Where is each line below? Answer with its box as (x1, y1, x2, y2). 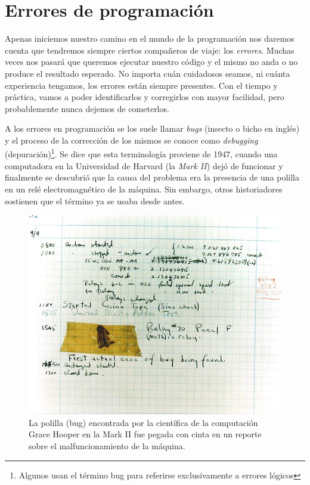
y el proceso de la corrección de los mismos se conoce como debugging (5, 133, 258, 146)
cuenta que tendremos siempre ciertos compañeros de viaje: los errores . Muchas (5, 43, 294, 56)
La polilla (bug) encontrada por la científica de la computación (29, 416, 258, 428)
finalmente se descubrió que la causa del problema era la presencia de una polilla (5, 171, 299, 184)
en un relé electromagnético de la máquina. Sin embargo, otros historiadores (5, 182, 283, 195)
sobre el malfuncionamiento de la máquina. (29, 439, 185, 452)
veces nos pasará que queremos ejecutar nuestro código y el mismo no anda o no (5, 55, 298, 68)
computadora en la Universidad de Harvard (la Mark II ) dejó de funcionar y (5, 159, 283, 172)
